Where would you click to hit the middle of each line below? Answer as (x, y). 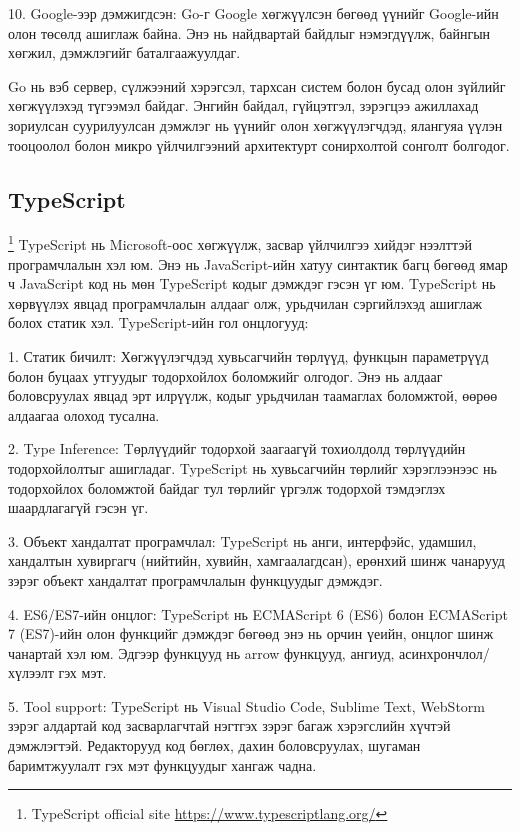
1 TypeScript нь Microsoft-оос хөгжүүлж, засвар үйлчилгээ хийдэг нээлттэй (240, 243)
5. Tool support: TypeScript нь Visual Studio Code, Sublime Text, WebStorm (246, 705)
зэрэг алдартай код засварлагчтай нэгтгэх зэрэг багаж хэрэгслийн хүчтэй (229, 725)
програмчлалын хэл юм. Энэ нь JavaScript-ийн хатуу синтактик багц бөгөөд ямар (258, 263)
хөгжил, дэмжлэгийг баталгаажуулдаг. (124, 52)
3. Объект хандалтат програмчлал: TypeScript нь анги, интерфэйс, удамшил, (242, 540)
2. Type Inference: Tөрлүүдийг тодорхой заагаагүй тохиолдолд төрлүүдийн (237, 448)
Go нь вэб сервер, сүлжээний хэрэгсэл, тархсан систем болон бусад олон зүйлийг (257, 85)
